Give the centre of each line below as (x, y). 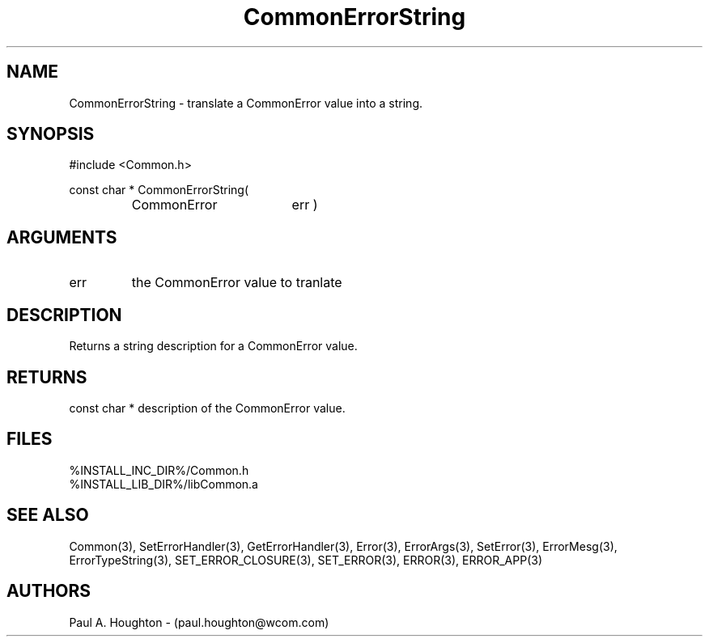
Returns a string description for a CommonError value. (213, 346)
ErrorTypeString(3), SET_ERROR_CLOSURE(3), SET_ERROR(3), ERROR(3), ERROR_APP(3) (306, 560)
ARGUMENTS (62, 237)
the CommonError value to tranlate (237, 283)
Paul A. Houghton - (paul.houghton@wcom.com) (199, 622)
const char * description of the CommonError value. (207, 408)
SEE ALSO (48, 515)
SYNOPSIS (51, 134)
